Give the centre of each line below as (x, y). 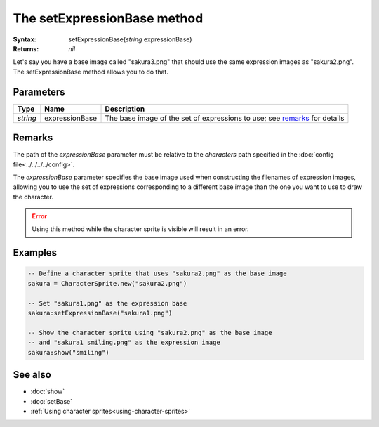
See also (32, 375)
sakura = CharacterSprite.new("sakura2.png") (107, 283)
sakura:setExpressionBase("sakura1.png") (100, 313)
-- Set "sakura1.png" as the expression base (107, 303)
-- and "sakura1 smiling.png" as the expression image (124, 343)
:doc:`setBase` (52, 401)
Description (125, 109)
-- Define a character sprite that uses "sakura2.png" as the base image (157, 274)
